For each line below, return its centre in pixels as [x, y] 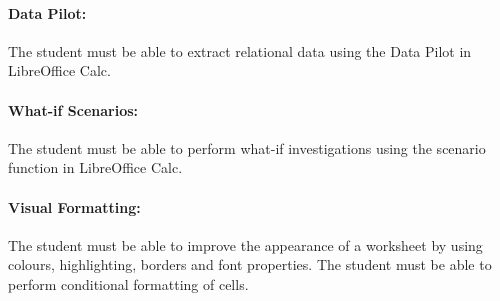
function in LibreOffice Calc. [95, 167]
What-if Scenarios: [73, 109]
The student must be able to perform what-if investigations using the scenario [247, 147]
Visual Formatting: [74, 206]
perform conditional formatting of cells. [128, 283]
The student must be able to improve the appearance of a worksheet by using [245, 244]
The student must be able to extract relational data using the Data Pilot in [240, 50]
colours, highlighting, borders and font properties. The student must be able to [250, 264]
